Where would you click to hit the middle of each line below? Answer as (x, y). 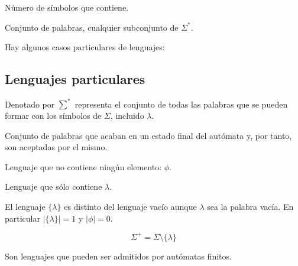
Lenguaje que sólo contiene (54, 186)
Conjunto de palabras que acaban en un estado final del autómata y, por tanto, (148, 135)
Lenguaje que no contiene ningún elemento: (83, 166)
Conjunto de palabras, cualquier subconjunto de (92, 27)
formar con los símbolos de (53, 116)
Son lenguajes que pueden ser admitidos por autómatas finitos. (118, 256)
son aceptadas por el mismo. (56, 147)
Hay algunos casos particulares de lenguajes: (85, 47)
